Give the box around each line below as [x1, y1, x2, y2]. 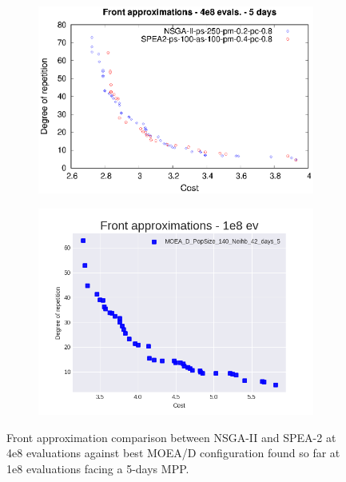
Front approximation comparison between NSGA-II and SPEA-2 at [6, 428, 336, 445]
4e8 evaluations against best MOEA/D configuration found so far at [6, 444, 340, 461]
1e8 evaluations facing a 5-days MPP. [6, 460, 189, 476]
